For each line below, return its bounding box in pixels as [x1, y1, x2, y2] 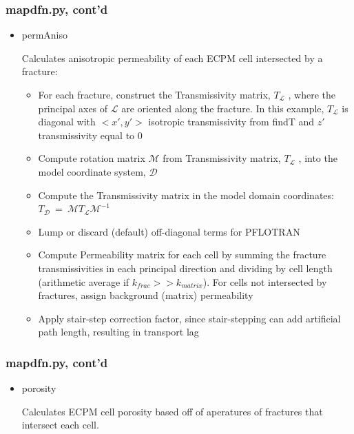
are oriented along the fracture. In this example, [121, 101, 324, 115]
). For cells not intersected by [202, 274, 327, 289]
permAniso [21, 28, 68, 42]
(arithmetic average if [38, 274, 129, 289]
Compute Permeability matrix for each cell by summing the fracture [38, 247, 326, 262]
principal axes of [38, 101, 108, 115]
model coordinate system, [38, 164, 146, 178]
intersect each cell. [21, 417, 99, 432]
